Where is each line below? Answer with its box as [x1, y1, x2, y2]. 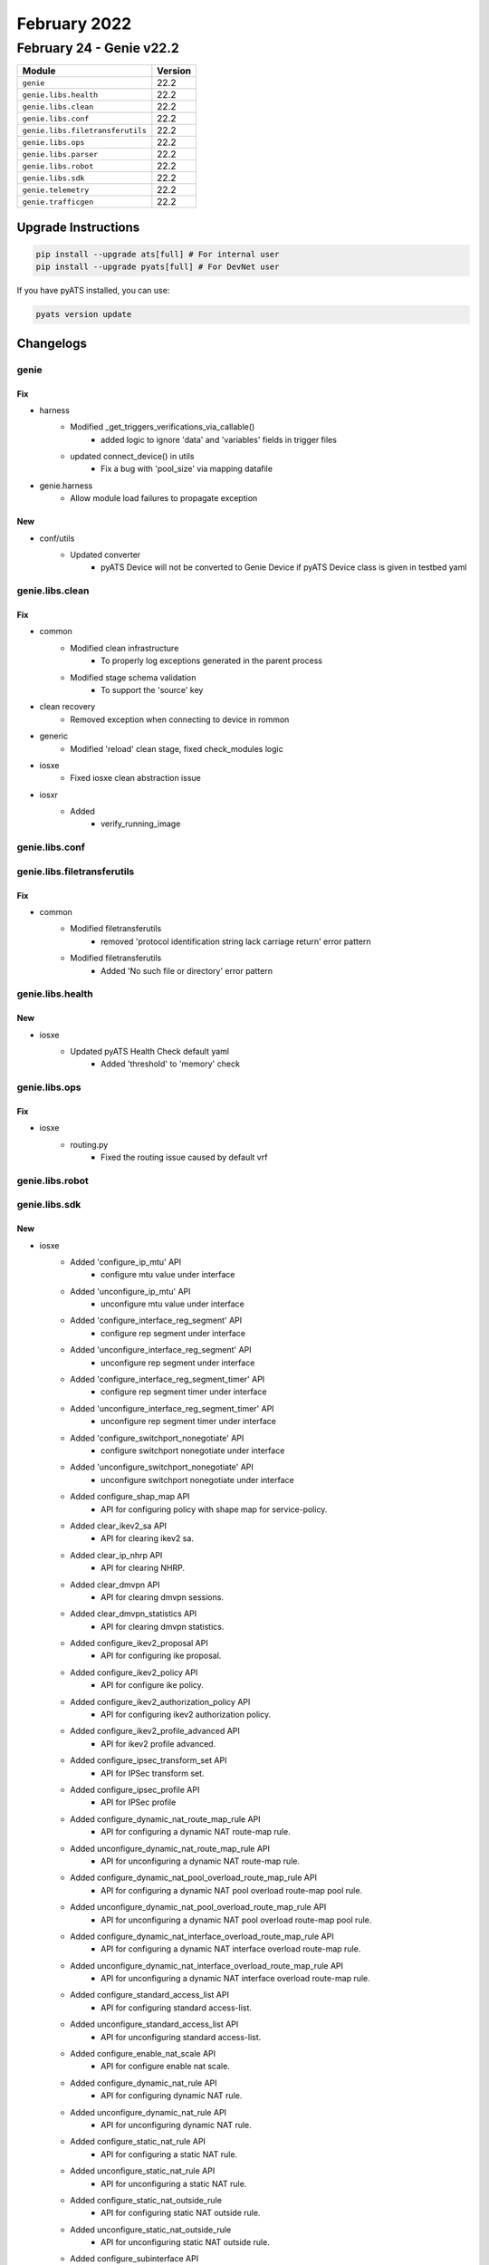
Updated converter [70, 549, 141, 561]
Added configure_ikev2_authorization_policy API [70, 1696, 251, 1707]
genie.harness [39, 480, 93, 491]
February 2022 [16, 14, 132, 34]
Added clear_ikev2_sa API [70, 1520, 168, 1531]
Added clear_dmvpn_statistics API [70, 1608, 197, 1619]
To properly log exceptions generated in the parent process [101, 655, 323, 666]
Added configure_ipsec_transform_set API [70, 1755, 227, 1766]
